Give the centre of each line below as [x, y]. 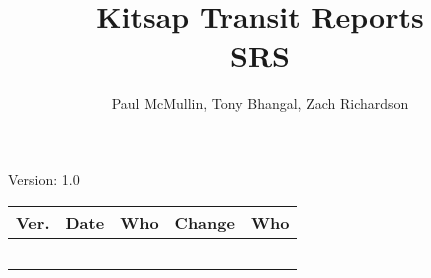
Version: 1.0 [44, 178]
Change [204, 222]
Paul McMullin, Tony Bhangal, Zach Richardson [260, 103]
